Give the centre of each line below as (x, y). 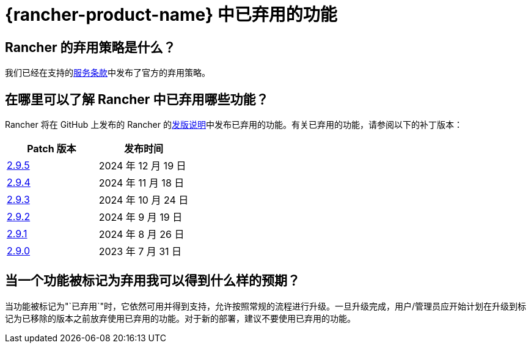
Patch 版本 (52, 149)
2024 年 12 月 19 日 (142, 166)
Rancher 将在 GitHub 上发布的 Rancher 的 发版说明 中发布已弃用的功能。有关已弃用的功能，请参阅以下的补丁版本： (234, 125)
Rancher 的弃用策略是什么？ (90, 47)
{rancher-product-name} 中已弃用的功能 (171, 15)
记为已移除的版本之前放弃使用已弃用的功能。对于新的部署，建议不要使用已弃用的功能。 (180, 318)
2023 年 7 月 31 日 (140, 252)
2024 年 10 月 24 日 (144, 200)
